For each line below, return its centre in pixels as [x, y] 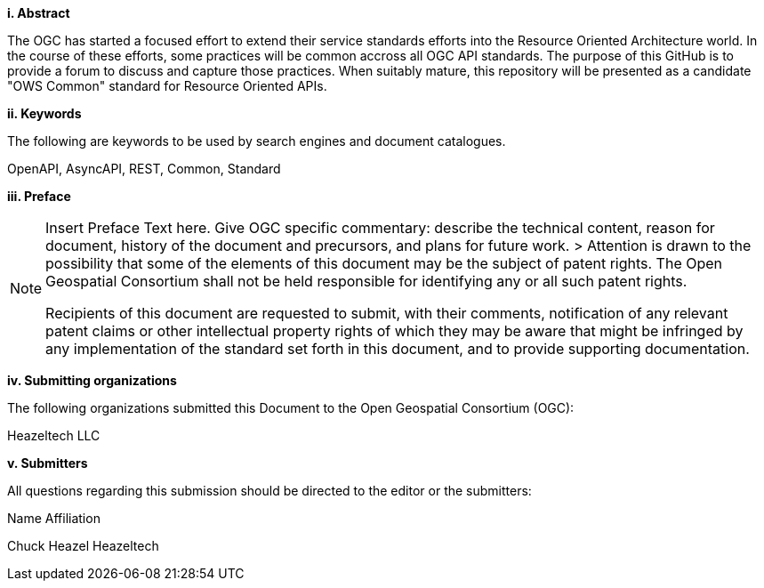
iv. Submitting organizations [92, 380]
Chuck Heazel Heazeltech [83, 546]
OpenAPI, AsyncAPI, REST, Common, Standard [144, 169]
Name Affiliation [54, 518]
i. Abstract [39, 13]
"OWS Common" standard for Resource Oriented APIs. [167, 86]
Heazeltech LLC [54, 435]
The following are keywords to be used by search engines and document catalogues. [257, 141]
